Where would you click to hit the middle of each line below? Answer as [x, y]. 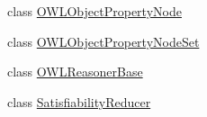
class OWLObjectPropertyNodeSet [103, 41]
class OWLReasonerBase [75, 72]
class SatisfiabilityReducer [79, 101]
